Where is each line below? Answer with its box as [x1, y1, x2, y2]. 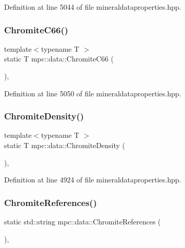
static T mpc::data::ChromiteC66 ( [4, 53, 114, 64]
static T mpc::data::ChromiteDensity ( [4, 140, 126, 150]
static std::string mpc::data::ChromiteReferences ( [4, 216, 161, 226]
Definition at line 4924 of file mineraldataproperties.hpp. [4, 174, 181, 185]
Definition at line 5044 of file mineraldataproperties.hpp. [4, 2, 181, 12]
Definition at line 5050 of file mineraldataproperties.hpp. [4, 88, 181, 98]
